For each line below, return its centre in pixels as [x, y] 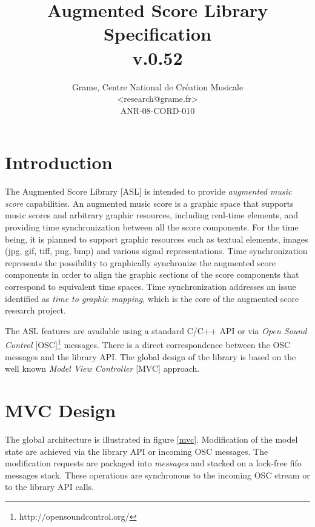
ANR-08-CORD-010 [157, 110]
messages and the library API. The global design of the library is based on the [151, 356]
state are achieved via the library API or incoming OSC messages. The [137, 451]
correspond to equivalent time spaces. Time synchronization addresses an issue [151, 286]
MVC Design [61, 410]
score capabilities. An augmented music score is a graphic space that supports [149, 203]
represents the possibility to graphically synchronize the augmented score [141, 262]
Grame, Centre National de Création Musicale [157, 86]
